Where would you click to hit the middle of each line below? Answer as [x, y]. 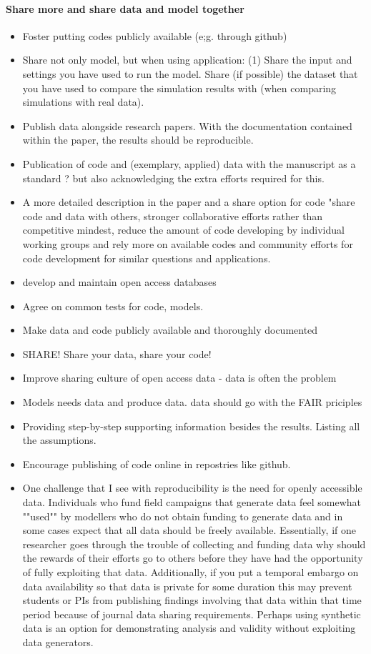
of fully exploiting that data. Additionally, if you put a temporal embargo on [191, 572]
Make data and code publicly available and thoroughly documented [170, 330]
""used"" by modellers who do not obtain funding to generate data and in [183, 516]
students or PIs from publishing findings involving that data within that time [192, 600]
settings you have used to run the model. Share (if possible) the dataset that [190, 73]
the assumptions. [59, 440]
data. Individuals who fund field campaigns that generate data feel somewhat [192, 502]
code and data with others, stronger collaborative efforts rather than [173, 215]
